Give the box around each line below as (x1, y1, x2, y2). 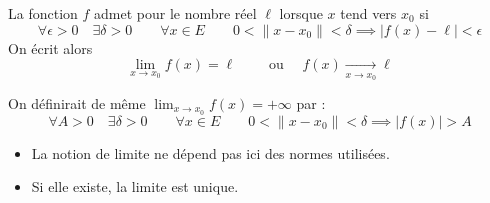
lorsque (279, 3, 323, 23)
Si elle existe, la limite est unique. (31, 176, 239, 197)
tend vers (340, 3, 397, 23)
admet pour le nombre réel (94, 3, 257, 23)
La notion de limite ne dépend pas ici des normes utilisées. (31, 142, 390, 163)
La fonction (8, 3, 78, 23)
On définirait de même (8, 92, 146, 113)
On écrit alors (8, 37, 93, 58)
